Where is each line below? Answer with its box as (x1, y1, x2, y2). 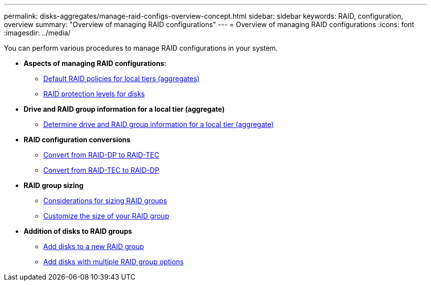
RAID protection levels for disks (43, 90, 145, 98)
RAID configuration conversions (24, 135, 131, 144)
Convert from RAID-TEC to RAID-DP (43, 166, 159, 174)
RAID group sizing (24, 181, 84, 190)
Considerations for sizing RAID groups (43, 196, 167, 205)
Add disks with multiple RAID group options (43, 257, 184, 266)
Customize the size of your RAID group (43, 212, 169, 220)
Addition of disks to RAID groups (24, 227, 132, 235)
